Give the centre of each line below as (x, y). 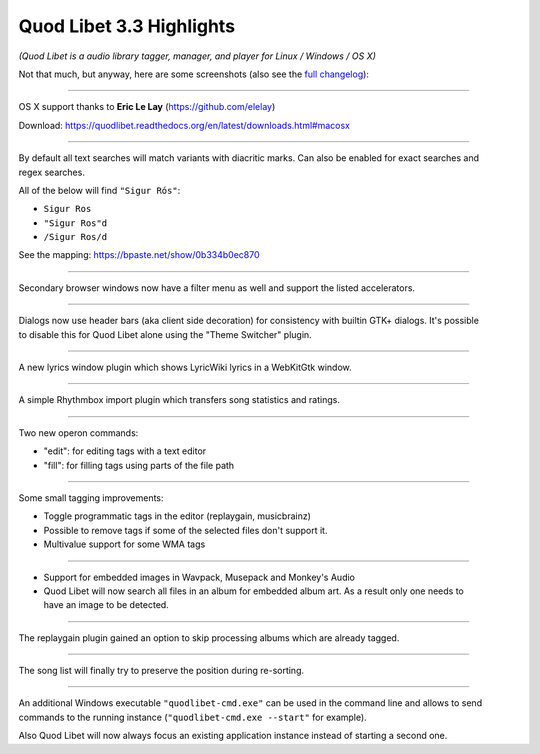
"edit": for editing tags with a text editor (125, 451)
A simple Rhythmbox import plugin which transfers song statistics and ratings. (179, 400)
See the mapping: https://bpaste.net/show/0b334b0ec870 (139, 255)
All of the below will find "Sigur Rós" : (99, 190)
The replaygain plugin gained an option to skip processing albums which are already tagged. (209, 637)
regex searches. (51, 172)
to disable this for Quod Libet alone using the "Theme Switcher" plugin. (165, 334)
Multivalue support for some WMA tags (124, 544)
